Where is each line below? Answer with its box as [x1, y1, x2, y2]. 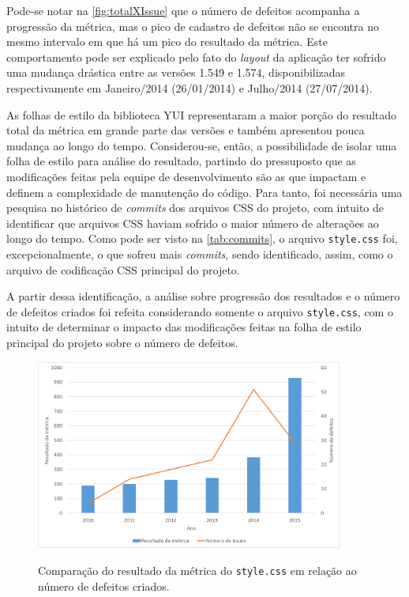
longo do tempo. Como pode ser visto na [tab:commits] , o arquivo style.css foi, [6, 230, 398, 247]
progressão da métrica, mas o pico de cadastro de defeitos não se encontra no [6, 17, 379, 34]
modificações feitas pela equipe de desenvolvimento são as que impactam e [6, 168, 366, 184]
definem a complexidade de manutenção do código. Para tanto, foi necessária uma [6, 183, 403, 200]
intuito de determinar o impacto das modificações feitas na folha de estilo [6, 319, 362, 335]
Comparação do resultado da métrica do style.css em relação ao [38, 561, 357, 578]
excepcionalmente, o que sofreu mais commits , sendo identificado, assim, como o [6, 245, 393, 262]
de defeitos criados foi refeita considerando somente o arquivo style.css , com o [6, 303, 393, 319]
